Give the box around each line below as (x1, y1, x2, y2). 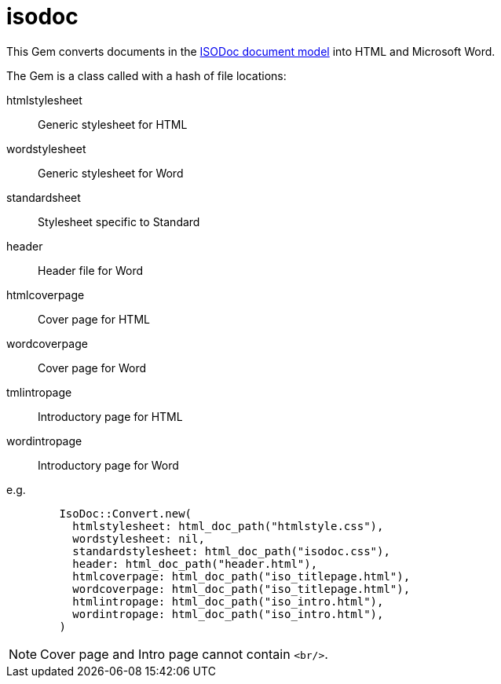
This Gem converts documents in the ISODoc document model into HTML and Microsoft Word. (6, 44, 496, 58)
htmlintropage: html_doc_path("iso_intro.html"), (72, 594, 384, 608)
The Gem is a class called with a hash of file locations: (6, 68, 287, 82)
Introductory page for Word (38, 458, 179, 472)
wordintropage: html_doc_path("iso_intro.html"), (72, 607, 384, 620)
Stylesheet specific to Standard (38, 214, 200, 229)
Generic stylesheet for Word (38, 166, 184, 180)
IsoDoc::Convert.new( (59, 507, 192, 520)
